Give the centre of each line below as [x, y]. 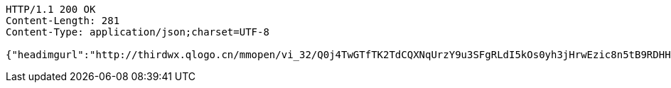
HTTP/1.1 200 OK [51, 9]
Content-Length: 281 [63, 21]
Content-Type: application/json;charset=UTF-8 [138, 32]
